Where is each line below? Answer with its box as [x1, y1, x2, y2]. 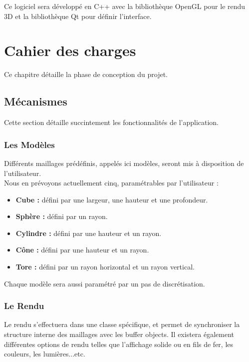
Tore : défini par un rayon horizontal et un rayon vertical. [15, 261, 195, 272]
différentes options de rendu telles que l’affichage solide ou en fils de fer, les [4, 338, 234, 349]
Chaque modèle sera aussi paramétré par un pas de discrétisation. [4, 278, 205, 288]
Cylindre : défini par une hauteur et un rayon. [15, 227, 162, 238]
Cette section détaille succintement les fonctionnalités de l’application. [4, 117, 219, 127]
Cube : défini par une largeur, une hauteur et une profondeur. [15, 194, 208, 204]
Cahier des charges [4, 40, 136, 60]
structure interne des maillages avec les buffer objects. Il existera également [4, 329, 235, 339]
